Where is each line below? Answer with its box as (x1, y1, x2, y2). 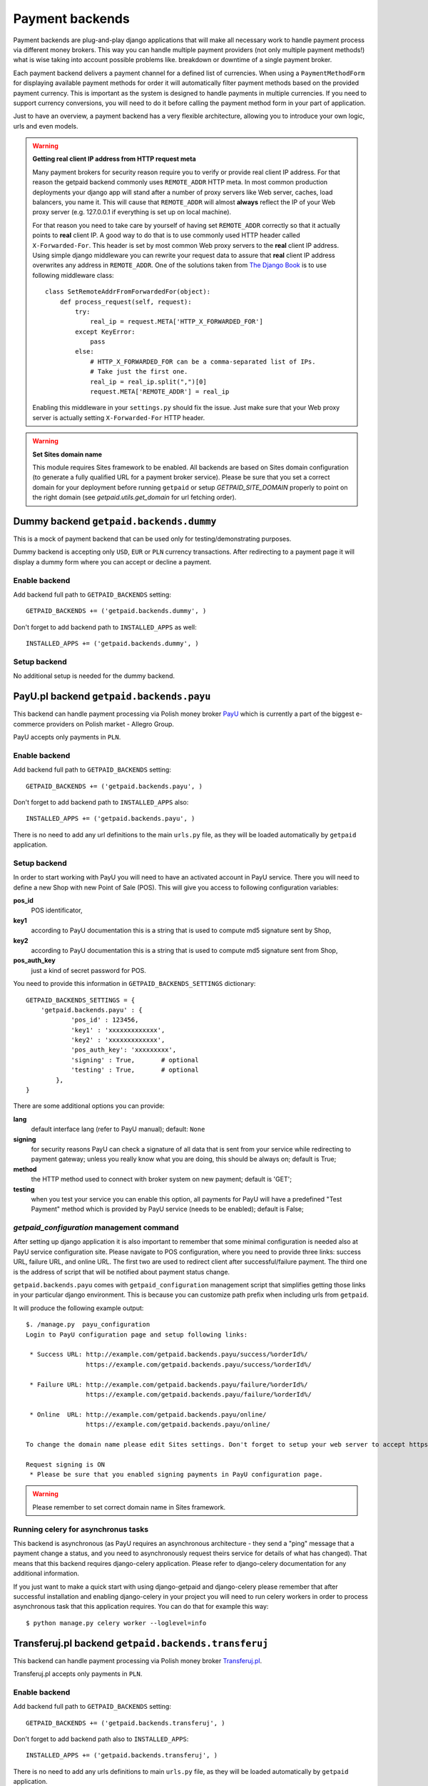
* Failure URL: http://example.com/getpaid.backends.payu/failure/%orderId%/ (29, 1380, 308, 1389)
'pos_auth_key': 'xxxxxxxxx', (71, 1046, 177, 1054)
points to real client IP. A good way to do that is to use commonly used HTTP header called (32, 231, 300, 239)
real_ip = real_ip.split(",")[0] (90, 377, 207, 386)
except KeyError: (75, 327, 136, 336)
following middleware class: (32, 271, 114, 279)
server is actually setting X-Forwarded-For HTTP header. (32, 413, 205, 421)
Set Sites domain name (32, 450, 103, 459)
